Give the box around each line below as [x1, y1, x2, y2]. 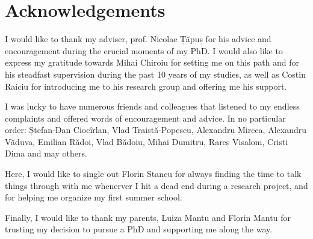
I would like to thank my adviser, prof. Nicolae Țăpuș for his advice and [5, 33, 271, 45]
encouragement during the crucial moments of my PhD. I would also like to [5, 44, 283, 57]
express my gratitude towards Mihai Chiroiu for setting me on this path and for [5, 56, 300, 69]
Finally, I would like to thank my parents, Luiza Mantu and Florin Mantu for [5, 211, 291, 223]
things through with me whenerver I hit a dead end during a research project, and [5, 179, 308, 191]
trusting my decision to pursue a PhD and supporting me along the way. [5, 223, 273, 235]
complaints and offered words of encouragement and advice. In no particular [5, 111, 286, 124]
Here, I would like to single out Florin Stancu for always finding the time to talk [5, 167, 302, 180]
